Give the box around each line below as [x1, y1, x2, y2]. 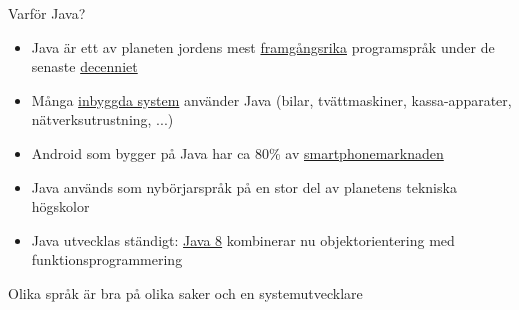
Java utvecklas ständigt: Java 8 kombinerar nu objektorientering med [31, 229, 455, 250]
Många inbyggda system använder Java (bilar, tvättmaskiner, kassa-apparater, [31, 89, 512, 110]
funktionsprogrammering [31, 249, 183, 270]
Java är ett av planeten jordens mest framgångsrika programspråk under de [31, 36, 495, 57]
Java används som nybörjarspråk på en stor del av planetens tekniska [31, 176, 457, 197]
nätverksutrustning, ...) [31, 109, 174, 130]
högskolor [31, 196, 90, 217]
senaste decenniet [31, 56, 138, 77]
